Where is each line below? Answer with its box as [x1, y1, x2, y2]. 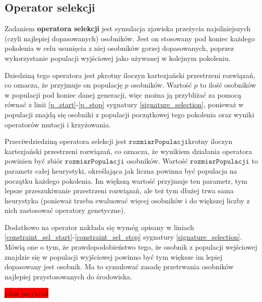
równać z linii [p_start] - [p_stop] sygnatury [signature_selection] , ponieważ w [5, 99, 244, 110]
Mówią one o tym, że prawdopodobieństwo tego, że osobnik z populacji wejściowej [5, 242, 257, 252]
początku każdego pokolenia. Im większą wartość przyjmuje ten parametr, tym [5, 175, 247, 186]
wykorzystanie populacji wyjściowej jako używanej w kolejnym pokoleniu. [5, 52, 231, 63]
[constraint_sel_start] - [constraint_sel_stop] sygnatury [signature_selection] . [5, 232, 242, 242]
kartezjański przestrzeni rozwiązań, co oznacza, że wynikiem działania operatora [5, 145, 252, 156]
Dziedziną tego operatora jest [5, 69, 95, 80]
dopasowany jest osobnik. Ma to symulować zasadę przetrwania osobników [5, 261, 234, 272]
